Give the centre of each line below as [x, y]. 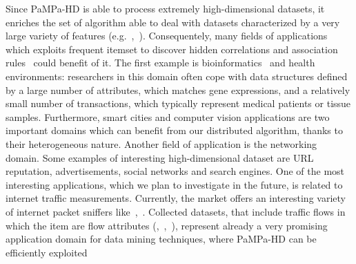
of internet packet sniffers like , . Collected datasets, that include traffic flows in [176, 211]
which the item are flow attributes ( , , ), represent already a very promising [167, 225]
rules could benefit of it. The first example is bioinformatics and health [160, 63]
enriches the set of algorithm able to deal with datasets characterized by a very [173, 22]
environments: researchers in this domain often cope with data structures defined [177, 76]
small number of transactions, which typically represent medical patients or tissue [178, 103]
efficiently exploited [47, 252]
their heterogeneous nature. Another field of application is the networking [161, 143]
